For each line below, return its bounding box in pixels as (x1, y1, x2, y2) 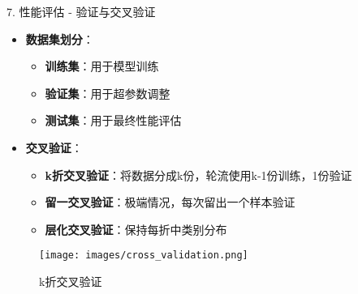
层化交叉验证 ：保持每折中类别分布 (45, 220, 227, 237)
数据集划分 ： (25, 30, 94, 47)
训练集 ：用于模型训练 (45, 58, 159, 75)
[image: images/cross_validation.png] (39, 249, 248, 262)
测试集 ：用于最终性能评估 (45, 112, 182, 129)
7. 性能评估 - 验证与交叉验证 (6, 3, 156, 19)
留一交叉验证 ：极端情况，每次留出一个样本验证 (45, 194, 295, 211)
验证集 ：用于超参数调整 (45, 84, 170, 101)
